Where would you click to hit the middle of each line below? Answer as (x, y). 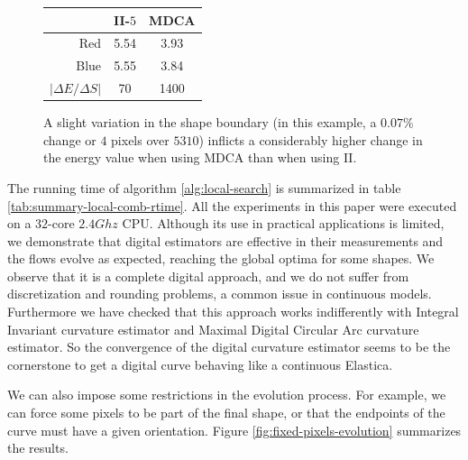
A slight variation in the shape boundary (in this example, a (210, 122)
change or (70, 139)
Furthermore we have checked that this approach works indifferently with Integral (233, 312)
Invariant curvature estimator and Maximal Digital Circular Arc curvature (213, 329)
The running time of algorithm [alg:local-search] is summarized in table (204, 187)
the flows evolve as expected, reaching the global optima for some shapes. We (221, 258)
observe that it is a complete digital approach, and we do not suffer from (208, 276)
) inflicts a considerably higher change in (311, 139)
